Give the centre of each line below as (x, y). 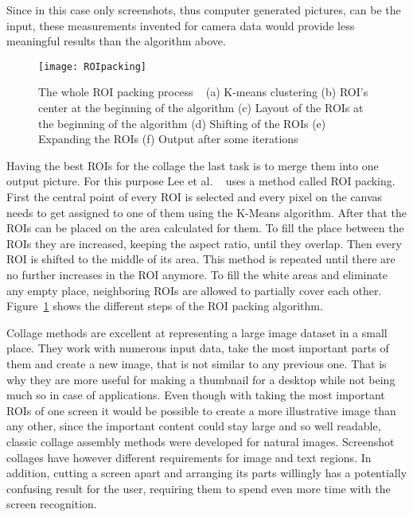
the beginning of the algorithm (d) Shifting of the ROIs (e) (182, 123)
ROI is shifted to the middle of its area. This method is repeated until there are (201, 259)
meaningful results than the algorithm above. (116, 41)
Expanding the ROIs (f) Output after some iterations (168, 139)
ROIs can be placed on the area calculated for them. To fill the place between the (205, 228)
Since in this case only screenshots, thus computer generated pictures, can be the (204, 10)
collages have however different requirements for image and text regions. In (189, 457)
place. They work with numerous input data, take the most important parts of (198, 348)
